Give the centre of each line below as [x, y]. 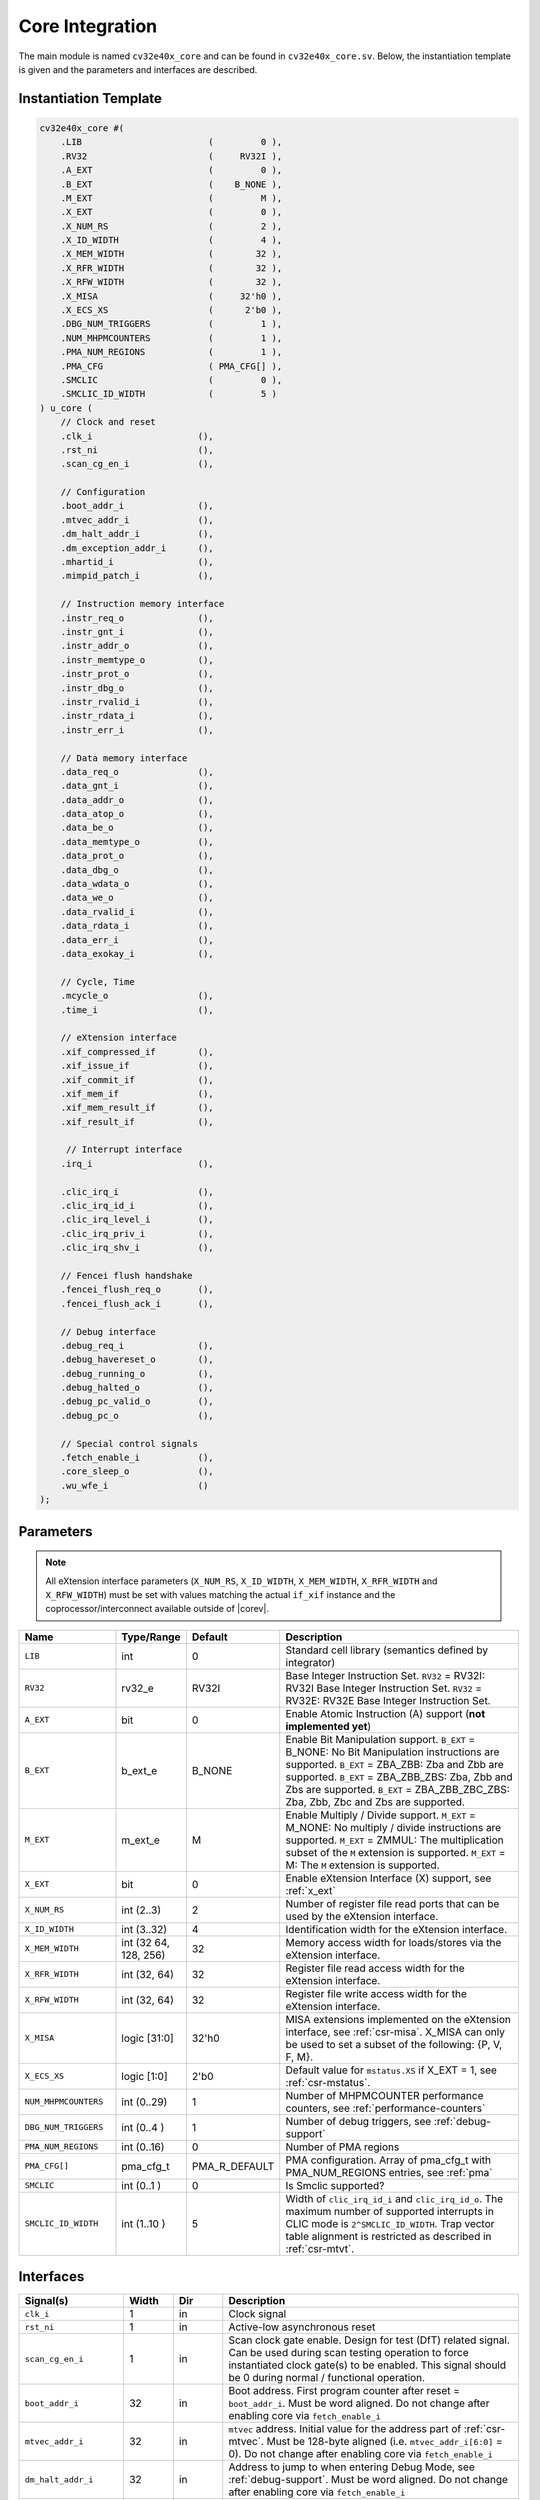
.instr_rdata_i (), [137, 716]
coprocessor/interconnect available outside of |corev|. [157, 1609]
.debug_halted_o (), [137, 1388]
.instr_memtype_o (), [137, 659]
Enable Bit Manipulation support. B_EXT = [380, 1739]
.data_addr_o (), [137, 799]
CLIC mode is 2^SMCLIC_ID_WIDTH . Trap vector [390, 2223]
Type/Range [151, 1637]
